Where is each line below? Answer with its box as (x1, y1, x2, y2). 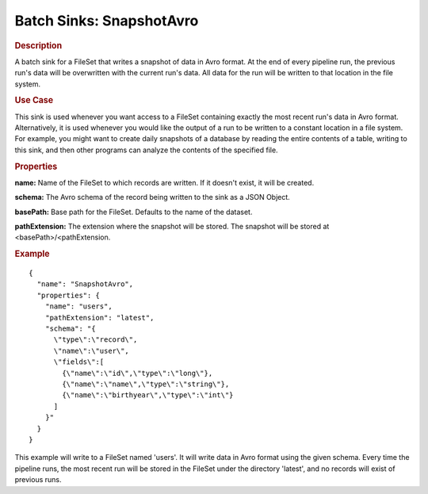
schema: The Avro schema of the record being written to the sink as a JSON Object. (14, 193, 291, 202)
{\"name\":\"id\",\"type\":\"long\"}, (62, 369, 213, 377)
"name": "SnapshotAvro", (36, 280, 134, 289)
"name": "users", (44, 302, 113, 311)
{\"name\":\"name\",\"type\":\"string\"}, (62, 379, 230, 389)
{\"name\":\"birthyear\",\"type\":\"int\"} (62, 391, 234, 400)
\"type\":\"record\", (53, 335, 138, 344)
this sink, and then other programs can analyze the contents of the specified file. (14, 145, 278, 155)
